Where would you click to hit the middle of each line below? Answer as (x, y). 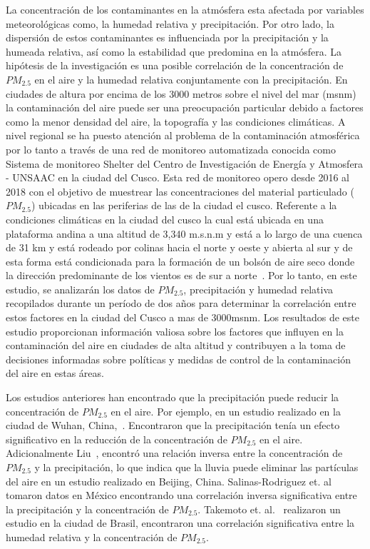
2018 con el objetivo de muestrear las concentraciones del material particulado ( (180, 191)
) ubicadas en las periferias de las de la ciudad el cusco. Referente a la (184, 205)
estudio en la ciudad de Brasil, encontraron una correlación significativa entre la (180, 523)
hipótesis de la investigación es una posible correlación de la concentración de (175, 65)
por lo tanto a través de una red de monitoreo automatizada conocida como (171, 149)
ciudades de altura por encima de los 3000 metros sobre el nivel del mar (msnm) (181, 93)
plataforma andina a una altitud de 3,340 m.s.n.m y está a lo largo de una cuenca (184, 233)
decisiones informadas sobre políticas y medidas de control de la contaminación (178, 359)
